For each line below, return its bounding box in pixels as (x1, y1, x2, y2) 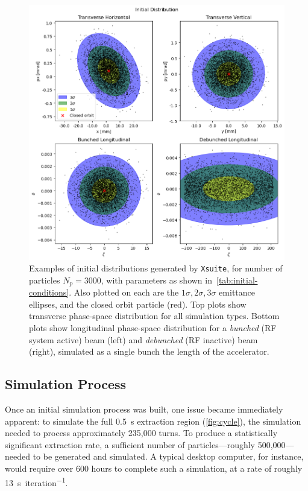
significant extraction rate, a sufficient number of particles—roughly (5, 438, 256, 451)
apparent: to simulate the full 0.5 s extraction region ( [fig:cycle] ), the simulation (5, 414, 301, 427)
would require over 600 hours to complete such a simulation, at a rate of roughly (5, 462, 303, 474)
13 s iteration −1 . (5, 474, 68, 489)
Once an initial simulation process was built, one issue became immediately (5, 403, 283, 416)
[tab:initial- (216, 273, 258, 286)
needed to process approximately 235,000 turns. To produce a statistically (5, 426, 278, 439)
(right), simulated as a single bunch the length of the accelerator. (29, 345, 269, 358)
